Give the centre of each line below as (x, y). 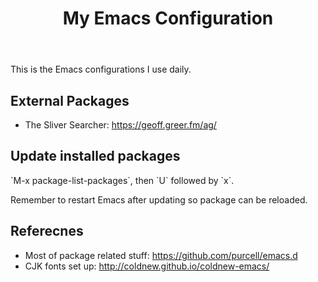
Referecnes (47, 231)
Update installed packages (95, 156)
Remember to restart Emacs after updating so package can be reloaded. (159, 199)
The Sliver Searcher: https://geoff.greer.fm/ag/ (120, 125)
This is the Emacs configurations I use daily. (101, 69)
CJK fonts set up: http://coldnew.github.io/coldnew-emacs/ (147, 266)
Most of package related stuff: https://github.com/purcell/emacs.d (161, 255)
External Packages (70, 100)
